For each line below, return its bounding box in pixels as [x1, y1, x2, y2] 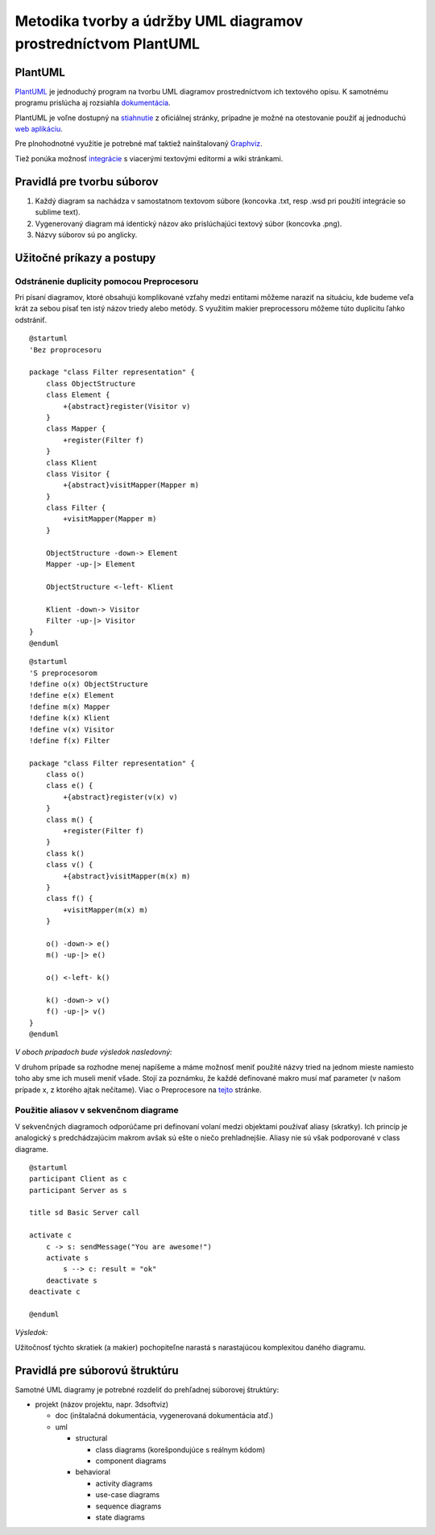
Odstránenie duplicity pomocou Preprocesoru [14, 275, 199, 286]
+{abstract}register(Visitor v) [63, 402, 191, 411]
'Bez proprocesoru [29, 345, 102, 354]
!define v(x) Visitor [29, 724, 114, 734]
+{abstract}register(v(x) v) [63, 792, 179, 802]
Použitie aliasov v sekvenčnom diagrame [14, 1105, 179, 1116]
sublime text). [35, 207, 81, 217]
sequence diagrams [95, 1501, 162, 1511]
